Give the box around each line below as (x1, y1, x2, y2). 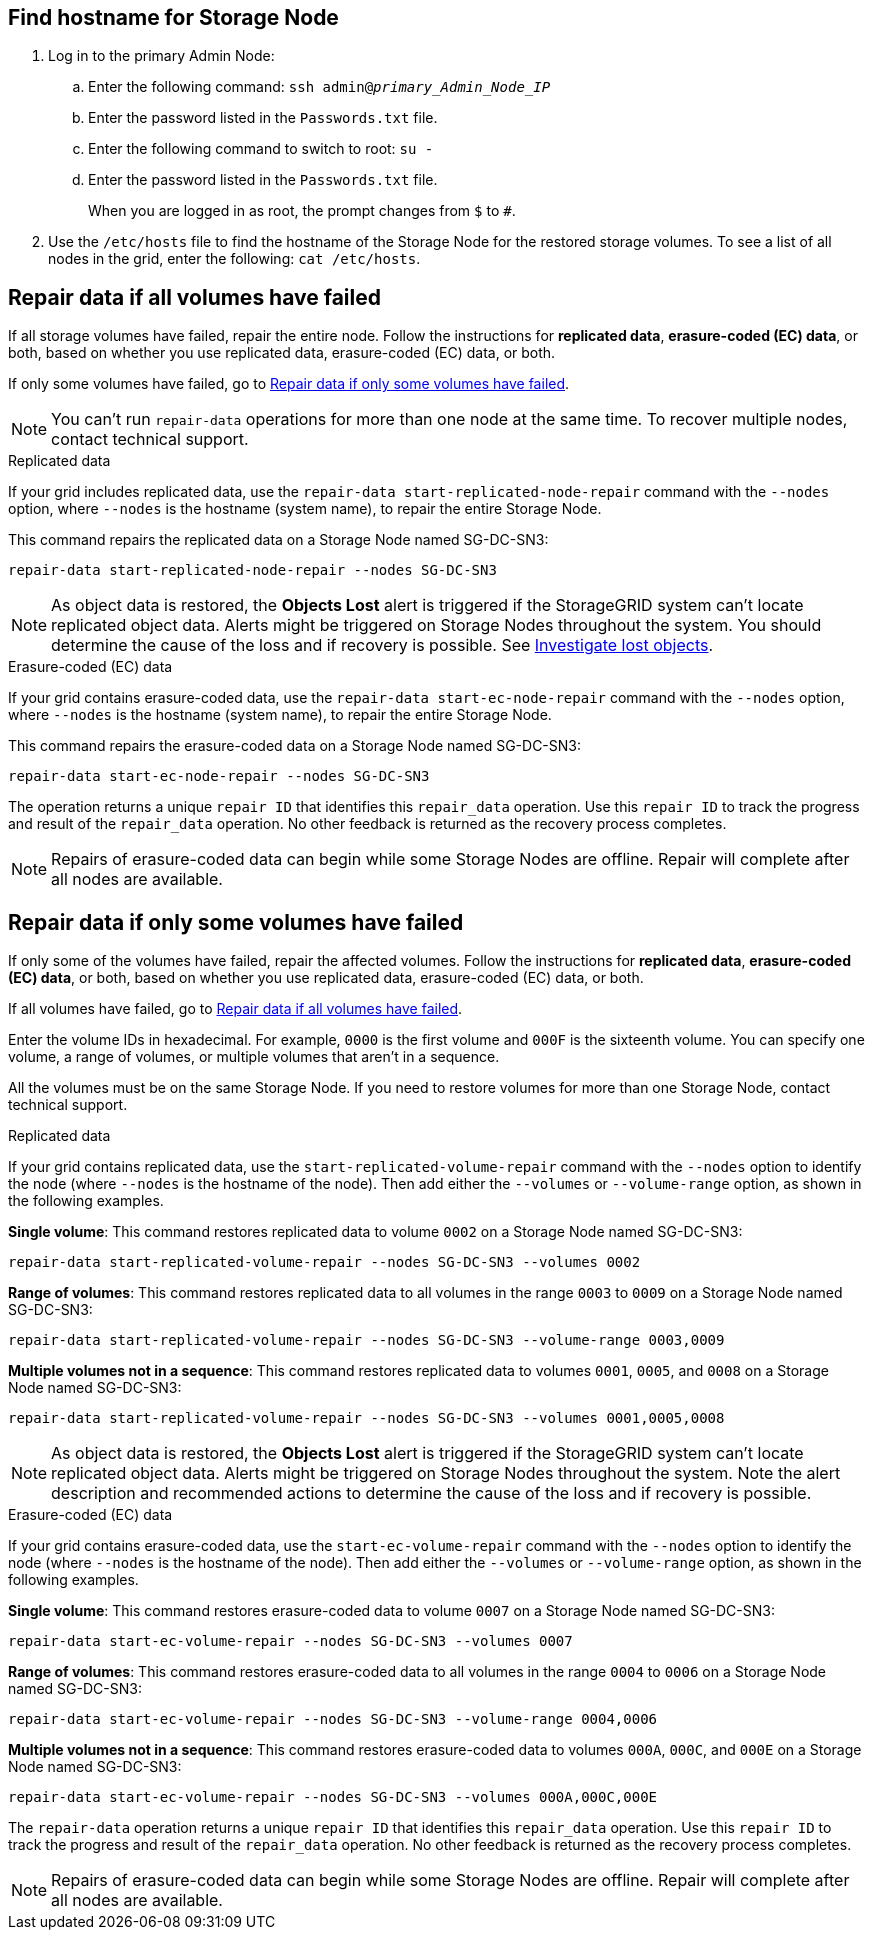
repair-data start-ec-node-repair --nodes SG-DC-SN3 (8, 768, 430, 785)
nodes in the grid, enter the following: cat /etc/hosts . (48, 250, 421, 268)
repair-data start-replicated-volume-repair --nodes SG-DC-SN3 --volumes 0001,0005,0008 (8, 1410, 725, 1427)
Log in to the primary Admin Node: (48, 47, 275, 65)
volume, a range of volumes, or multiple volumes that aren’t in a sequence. (8, 1048, 500, 1066)
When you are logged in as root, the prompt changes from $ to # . (88, 202, 516, 220)
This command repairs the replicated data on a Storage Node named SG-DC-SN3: (8, 531, 549, 549)
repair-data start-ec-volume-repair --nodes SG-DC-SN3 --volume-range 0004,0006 (8, 1711, 658, 1728)
